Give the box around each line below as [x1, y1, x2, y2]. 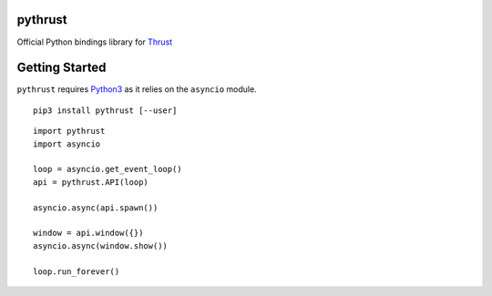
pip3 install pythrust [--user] [33, 105, 178, 116]
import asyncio [33, 138, 101, 149]
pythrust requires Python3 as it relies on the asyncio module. [16, 84, 257, 95]
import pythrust [33, 126, 106, 137]
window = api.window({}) [33, 228, 144, 239]
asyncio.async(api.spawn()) [33, 202, 159, 213]
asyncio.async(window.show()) [33, 240, 169, 250]
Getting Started [16, 60, 107, 76]
